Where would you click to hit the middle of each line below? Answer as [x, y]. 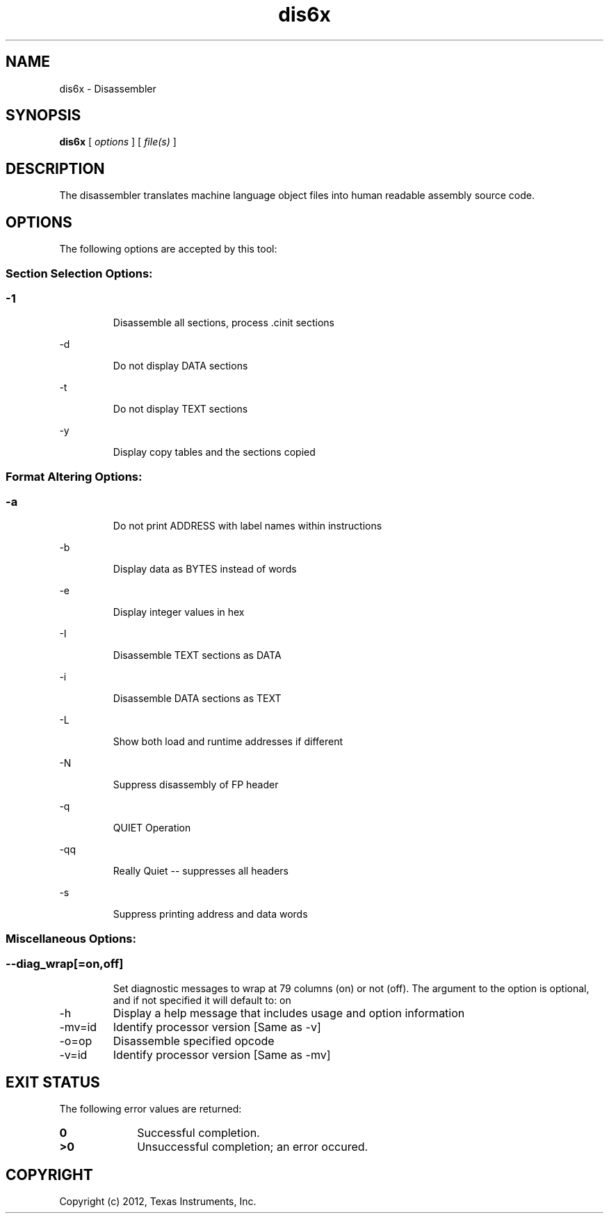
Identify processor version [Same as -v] [217, 1027]
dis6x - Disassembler [108, 88]
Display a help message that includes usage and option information [289, 1013]
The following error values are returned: [151, 1109]
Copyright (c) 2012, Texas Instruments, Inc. [158, 1202]
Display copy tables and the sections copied [214, 452]
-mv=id [78, 1027]
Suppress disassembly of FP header [196, 785]
